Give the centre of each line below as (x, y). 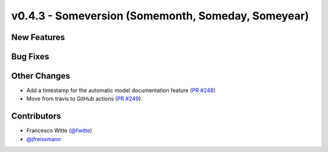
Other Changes (41, 76)
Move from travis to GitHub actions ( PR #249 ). (84, 99)
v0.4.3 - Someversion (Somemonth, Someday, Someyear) (160, 16)
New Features (38, 37)
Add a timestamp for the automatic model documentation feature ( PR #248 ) (121, 90)
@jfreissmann (44, 139)
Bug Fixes (30, 57)
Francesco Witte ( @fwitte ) (59, 131)
